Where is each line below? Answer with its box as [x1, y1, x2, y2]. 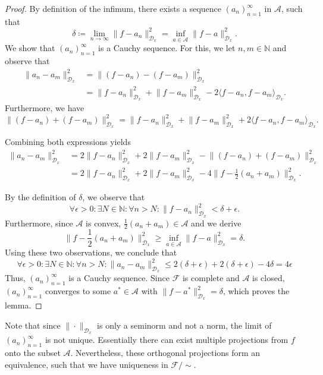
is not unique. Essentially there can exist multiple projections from [45, 333, 288, 346]
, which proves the [222, 285, 290, 297]
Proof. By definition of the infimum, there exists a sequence [5, 2, 221, 14]
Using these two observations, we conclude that [5, 246, 177, 259]
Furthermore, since [5, 216, 73, 229]
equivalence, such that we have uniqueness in [5, 358, 168, 370]
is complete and [182, 272, 240, 284]
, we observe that [82, 191, 145, 203]
